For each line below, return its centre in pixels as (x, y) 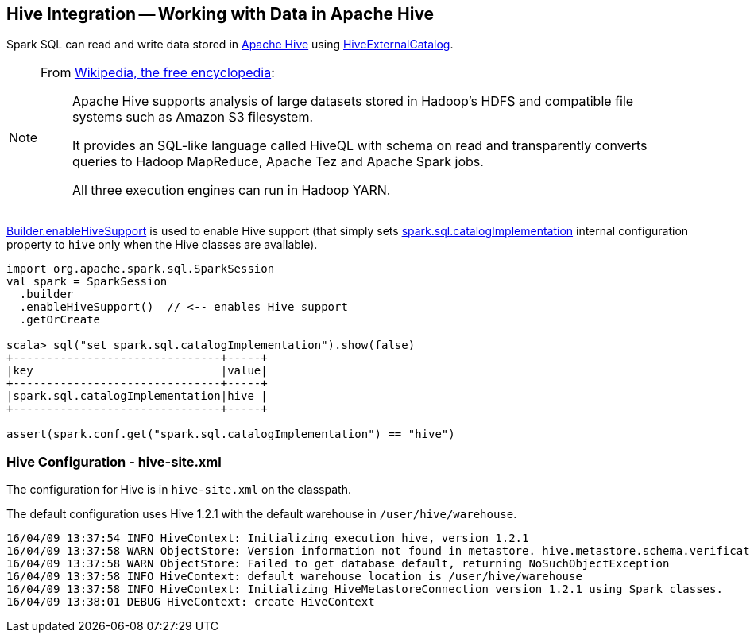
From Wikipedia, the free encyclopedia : (158, 73)
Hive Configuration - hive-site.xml (114, 461)
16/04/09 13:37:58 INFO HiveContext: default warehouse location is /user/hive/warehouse (294, 577)
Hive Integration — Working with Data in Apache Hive (220, 14)
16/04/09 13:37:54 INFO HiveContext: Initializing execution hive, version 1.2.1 (268, 538)
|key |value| (137, 371)
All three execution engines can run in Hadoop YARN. (232, 190)
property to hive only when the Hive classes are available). (162, 245)
